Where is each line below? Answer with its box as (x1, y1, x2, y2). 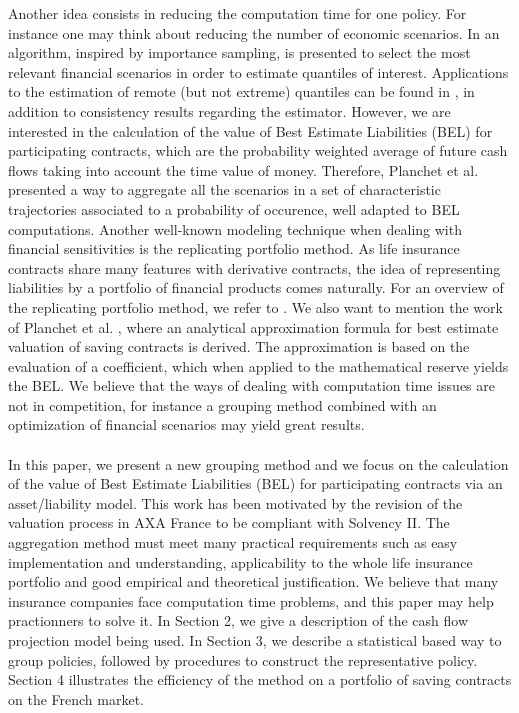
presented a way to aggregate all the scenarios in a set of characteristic (8, 179, 441, 200)
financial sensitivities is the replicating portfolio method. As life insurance (8, 238, 460, 259)
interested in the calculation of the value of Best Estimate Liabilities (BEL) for (8, 120, 493, 141)
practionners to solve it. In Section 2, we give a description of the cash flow (8, 610, 469, 631)
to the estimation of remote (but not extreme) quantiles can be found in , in (8, 81, 475, 102)
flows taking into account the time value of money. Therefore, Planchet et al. (8, 159, 479, 180)
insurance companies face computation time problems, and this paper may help (8, 590, 494, 611)
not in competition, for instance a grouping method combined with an (8, 394, 437, 415)
